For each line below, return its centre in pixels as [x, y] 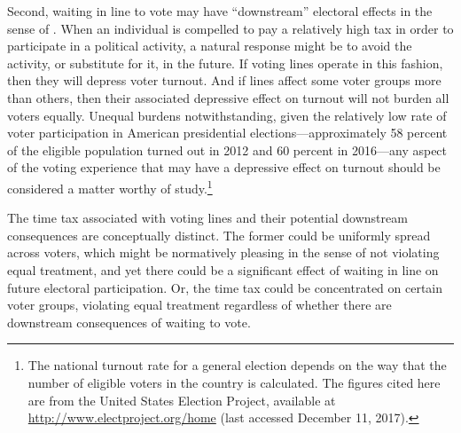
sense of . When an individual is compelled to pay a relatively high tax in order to [230, 28]
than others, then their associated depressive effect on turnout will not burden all [228, 97]
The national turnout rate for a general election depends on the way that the [237, 365]
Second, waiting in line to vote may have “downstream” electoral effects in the [220, 11]
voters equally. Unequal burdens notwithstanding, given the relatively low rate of [227, 115]
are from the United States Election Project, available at [182, 400]
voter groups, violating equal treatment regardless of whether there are [199, 305]
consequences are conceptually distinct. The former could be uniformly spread [219, 235]
